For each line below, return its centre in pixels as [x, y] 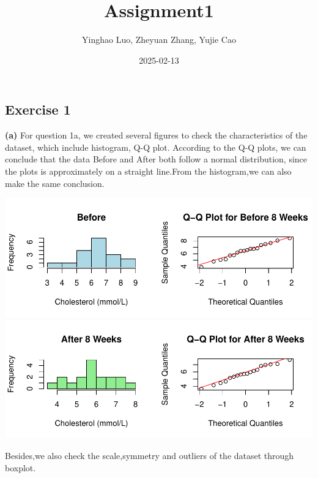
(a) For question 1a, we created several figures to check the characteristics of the [156, 135]
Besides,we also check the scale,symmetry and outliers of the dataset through [150, 455]
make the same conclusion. [55, 183]
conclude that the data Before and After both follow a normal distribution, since [156, 159]
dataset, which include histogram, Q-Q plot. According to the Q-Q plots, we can [156, 147]
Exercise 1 [38, 109]
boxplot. [20, 467]
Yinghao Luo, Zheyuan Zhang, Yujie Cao [159, 40]
